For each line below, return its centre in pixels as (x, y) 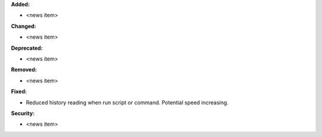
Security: (23, 113)
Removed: (24, 70)
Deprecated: (27, 48)
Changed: (24, 26)
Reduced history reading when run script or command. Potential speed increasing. (127, 102)
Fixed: (19, 91)
